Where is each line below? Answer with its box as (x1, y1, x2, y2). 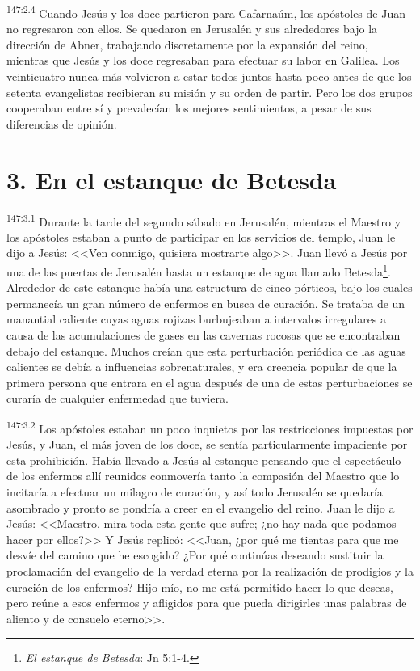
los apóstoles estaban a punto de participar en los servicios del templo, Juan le (6, 228, 396, 245)
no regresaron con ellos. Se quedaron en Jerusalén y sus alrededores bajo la (6, 20, 378, 37)
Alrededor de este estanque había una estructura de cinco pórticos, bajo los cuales (6, 279, 413, 296)
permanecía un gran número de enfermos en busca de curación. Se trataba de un (6, 294, 405, 311)
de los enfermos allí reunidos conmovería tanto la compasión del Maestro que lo (6, 467, 400, 484)
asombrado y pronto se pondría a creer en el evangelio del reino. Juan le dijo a (6, 499, 395, 516)
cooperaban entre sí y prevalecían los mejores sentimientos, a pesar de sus (6, 99, 372, 116)
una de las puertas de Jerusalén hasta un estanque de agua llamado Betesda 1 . (6, 260, 391, 280)
